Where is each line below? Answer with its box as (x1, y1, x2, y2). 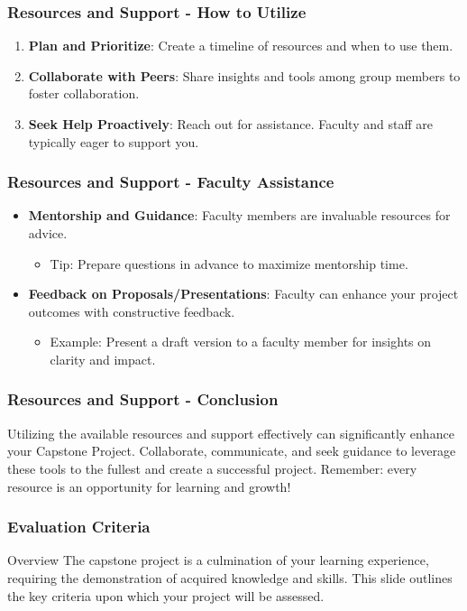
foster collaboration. (28, 84, 140, 103)
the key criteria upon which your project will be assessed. (7, 586, 325, 605)
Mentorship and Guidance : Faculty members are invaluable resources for (28, 206, 451, 225)
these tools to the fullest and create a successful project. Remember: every (7, 458, 417, 477)
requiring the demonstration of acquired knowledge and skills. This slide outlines (7, 568, 453, 587)
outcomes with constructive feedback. (28, 301, 235, 320)
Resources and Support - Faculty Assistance (7, 171, 334, 193)
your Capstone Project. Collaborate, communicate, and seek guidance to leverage (7, 441, 456, 460)
